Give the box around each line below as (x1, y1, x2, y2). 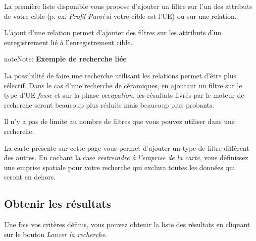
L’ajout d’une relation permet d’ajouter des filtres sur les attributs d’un (4, 27, 222, 38)
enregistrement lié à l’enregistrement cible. (4, 37, 133, 47)
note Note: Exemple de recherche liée (4, 54, 127, 64)
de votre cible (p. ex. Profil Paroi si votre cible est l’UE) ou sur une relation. (4, 10, 237, 21)
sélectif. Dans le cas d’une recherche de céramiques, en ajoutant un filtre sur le (4, 80, 242, 90)
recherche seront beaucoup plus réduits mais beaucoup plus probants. (4, 99, 214, 110)
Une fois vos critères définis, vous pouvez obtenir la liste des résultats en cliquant (4, 219, 250, 230)
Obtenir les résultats (4, 196, 111, 211)
